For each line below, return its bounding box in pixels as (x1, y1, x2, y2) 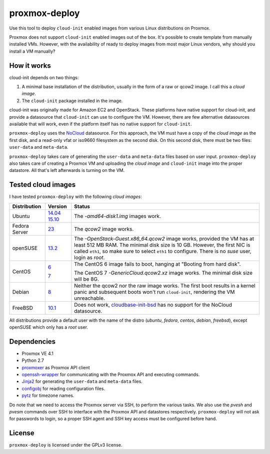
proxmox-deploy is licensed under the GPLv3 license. (9, 442, 122, 448)
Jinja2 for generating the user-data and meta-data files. (21, 378, 142, 384)
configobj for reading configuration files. (21, 385, 105, 391)
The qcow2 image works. (74, 225, 134, 233)
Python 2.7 (21, 357, 44, 363)
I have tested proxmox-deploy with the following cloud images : (9, 193, 142, 200)
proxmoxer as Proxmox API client (21, 364, 90, 370)
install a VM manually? (9, 48, 55, 54)
